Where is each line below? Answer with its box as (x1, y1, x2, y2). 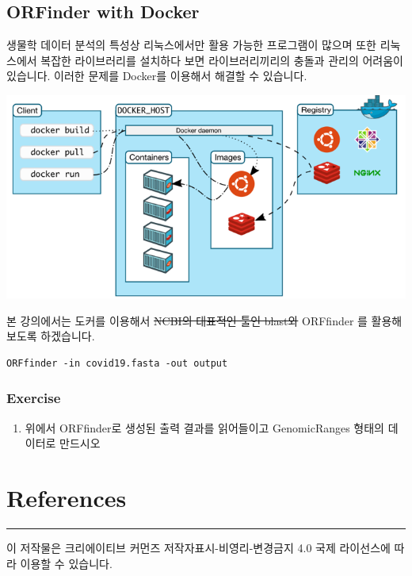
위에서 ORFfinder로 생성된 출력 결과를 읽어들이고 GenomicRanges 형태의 (25, 419, 385, 436)
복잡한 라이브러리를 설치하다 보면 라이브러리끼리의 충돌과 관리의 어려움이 (40, 52, 403, 68)
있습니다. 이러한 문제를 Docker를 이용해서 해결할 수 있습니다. (6, 67, 307, 84)
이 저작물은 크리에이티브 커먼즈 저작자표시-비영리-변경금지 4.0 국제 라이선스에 (6, 540, 391, 556)
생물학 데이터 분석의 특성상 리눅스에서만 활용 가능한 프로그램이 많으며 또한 (6, 36, 376, 53)
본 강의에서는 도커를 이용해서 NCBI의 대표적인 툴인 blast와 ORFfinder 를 (6, 312, 368, 328)
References (6, 482, 127, 514)
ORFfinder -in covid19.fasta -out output (6, 357, 228, 369)
